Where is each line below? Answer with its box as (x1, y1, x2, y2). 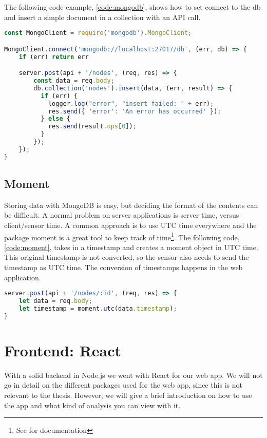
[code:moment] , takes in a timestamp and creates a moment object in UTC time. (4, 241, 258, 252)
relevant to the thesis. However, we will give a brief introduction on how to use (4, 390, 252, 401)
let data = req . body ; (18, 297, 92, 305)
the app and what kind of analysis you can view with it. (4, 399, 181, 410)
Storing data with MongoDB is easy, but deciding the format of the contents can (4, 199, 258, 210)
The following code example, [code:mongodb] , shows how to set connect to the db (4, 2, 261, 12)
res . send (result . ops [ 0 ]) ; (48, 123, 137, 130)
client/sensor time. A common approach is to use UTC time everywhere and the (4, 220, 257, 231)
